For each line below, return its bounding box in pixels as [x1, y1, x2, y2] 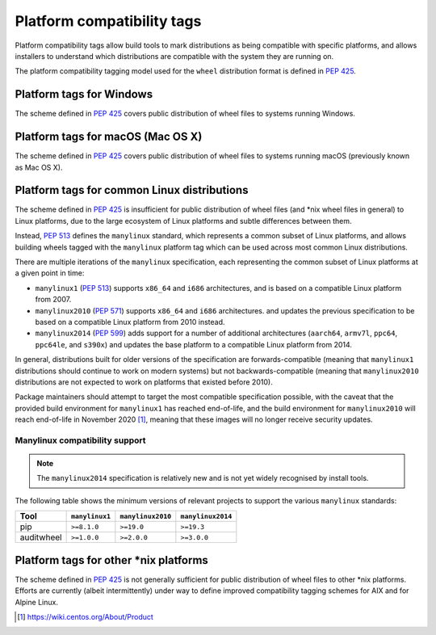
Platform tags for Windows [15, 87, 153, 101]
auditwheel [19, 532, 62, 543]
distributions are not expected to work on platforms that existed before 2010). [15, 376, 274, 387]
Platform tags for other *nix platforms [15, 553, 209, 567]
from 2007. [35, 295, 72, 305]
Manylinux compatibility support [15, 435, 146, 446]
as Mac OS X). [15, 162, 63, 172]
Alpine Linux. [15, 597, 58, 607]
